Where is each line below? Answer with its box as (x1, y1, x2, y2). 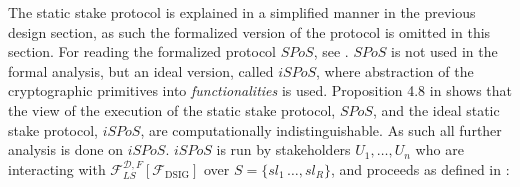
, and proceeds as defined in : (330, 158, 510, 179)
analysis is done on (8, 139, 123, 160)
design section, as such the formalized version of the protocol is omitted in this (8, 21, 491, 42)
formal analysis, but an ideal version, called (8, 60, 274, 81)
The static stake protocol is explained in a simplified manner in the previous (8, 2, 476, 22)
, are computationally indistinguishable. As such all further (140, 119, 502, 140)
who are (415, 139, 464, 160)
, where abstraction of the (316, 60, 474, 81)
